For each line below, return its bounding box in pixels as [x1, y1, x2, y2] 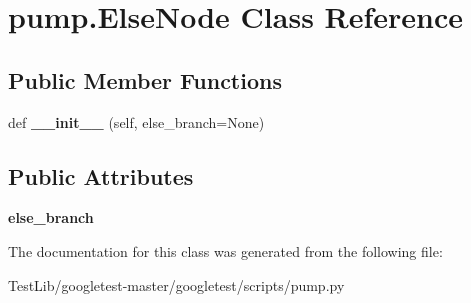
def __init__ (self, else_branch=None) [8, 111, 265, 132]
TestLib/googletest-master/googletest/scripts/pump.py [8, 274, 345, 295]
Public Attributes [8, 160, 194, 191]
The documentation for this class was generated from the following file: [8, 240, 443, 261]
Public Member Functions [8, 64, 282, 95]
